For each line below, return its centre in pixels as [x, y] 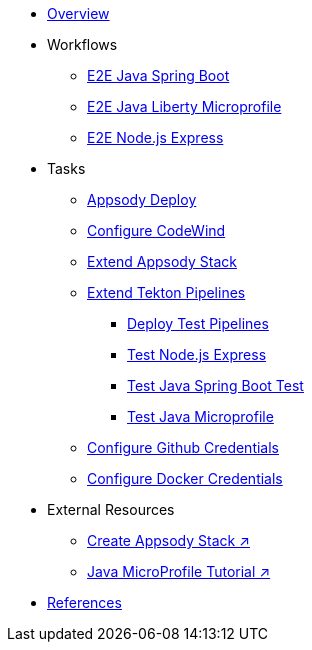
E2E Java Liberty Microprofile [184, 106]
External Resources [111, 509]
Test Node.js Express [197, 354]
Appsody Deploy [142, 199]
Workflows [82, 44]
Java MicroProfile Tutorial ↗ [179, 571]
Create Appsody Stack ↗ [168, 540]
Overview [78, 13]
